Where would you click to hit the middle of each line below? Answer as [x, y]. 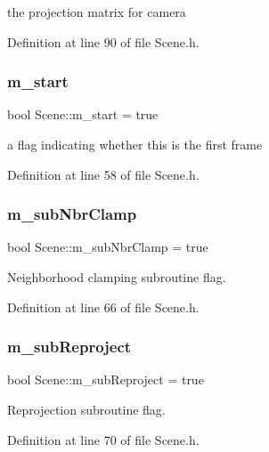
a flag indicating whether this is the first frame [135, 144]
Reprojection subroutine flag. [86, 409]
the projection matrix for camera [97, 12]
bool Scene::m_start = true [83, 114]
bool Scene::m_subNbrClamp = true [108, 247]
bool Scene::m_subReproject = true [106, 379]
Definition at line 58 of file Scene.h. [103, 174]
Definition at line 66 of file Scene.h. [103, 307]
